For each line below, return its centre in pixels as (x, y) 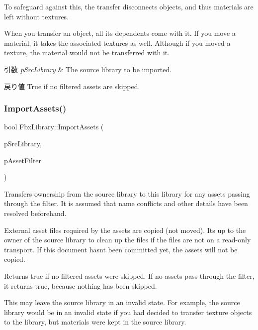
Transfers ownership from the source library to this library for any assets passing (127, 193)
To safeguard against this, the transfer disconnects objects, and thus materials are (129, 6)
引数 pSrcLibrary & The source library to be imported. (88, 69)
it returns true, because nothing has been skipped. (81, 285)
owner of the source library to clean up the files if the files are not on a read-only (128, 240)
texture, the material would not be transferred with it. (87, 53)
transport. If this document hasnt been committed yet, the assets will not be (121, 249)
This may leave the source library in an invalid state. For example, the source (122, 302)
